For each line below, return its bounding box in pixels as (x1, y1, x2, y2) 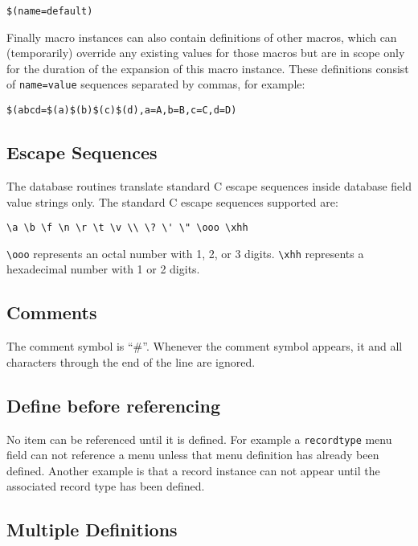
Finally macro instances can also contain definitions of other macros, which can (6, 28, 397, 45)
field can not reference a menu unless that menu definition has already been (6, 446, 379, 463)
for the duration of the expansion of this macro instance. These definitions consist (6, 60, 409, 76)
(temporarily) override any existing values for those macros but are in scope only (6, 44, 405, 61)
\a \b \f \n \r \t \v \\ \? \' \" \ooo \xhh (6, 222, 248, 234)
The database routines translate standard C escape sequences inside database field (6, 177, 412, 194)
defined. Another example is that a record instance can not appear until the (6, 462, 380, 478)
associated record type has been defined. (6, 478, 205, 495)
